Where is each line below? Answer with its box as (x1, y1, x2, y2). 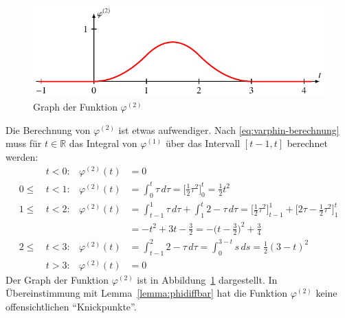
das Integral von (69, 136, 137, 150)
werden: (5, 149, 38, 163)
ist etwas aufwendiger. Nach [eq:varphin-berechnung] (118, 122, 340, 137)
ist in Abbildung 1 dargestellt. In (137, 272, 278, 286)
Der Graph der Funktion (5, 272, 109, 286)
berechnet (287, 136, 328, 150)
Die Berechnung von (5, 122, 91, 137)
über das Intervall (165, 136, 241, 150)
